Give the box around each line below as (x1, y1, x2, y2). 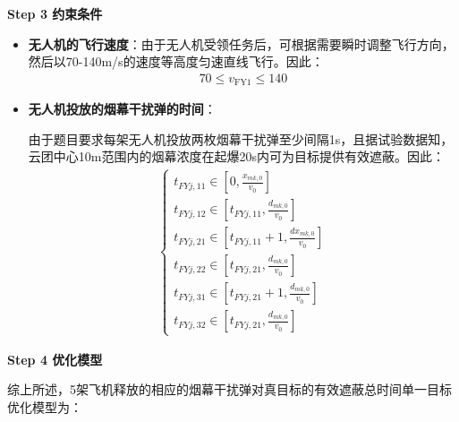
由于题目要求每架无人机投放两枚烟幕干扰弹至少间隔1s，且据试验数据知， (28, 129, 454, 148)
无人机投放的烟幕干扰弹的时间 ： (28, 99, 217, 118)
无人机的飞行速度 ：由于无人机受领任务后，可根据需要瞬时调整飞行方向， (28, 34, 455, 53)
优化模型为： (7, 397, 82, 416)
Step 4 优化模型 (7, 349, 103, 368)
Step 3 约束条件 (7, 4, 103, 22)
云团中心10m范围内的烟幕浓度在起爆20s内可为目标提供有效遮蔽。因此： (28, 147, 445, 166)
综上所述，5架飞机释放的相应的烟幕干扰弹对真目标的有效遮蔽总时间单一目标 (7, 380, 452, 399)
